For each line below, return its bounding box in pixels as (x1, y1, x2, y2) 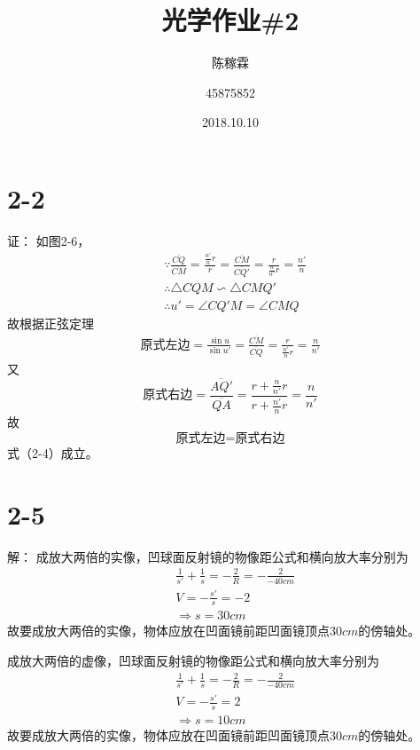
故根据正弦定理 (7, 313, 94, 332)
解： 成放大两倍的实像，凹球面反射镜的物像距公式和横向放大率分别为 (7, 547, 408, 565)
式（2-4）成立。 (7, 443, 98, 462)
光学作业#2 (161, 2, 299, 38)
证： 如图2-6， (7, 231, 90, 249)
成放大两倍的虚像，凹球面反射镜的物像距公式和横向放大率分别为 (7, 651, 379, 670)
